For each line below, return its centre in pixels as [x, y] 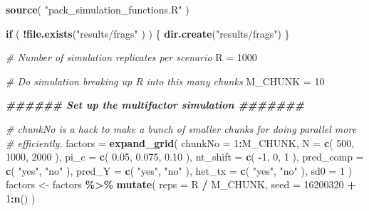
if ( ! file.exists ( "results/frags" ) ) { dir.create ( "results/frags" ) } [148, 33]
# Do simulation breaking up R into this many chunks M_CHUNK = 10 [165, 81]
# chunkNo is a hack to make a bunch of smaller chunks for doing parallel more [181, 128]
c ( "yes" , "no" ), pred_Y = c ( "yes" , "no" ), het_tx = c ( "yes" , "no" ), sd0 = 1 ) [179, 170]
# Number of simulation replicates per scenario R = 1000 [131, 57]
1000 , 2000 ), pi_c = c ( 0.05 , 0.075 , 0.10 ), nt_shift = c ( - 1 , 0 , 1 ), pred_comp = [185, 157]
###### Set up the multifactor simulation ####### [155, 105]
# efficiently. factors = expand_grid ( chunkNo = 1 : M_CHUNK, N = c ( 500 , [180, 142]
